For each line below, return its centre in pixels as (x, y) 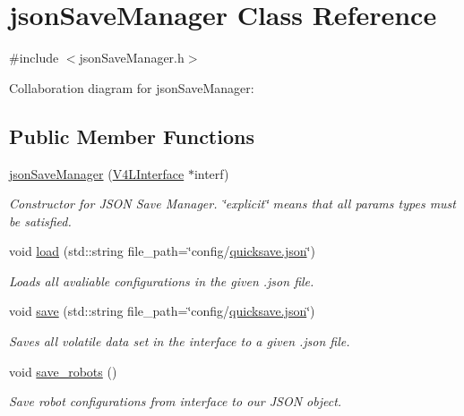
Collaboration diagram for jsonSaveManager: (132, 87)
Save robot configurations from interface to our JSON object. (176, 401)
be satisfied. (40, 221)
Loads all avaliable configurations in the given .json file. (162, 280)
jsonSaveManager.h (132, 58)
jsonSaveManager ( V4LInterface (97, 173)
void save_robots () (63, 371)
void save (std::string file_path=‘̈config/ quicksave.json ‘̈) (162, 311)
